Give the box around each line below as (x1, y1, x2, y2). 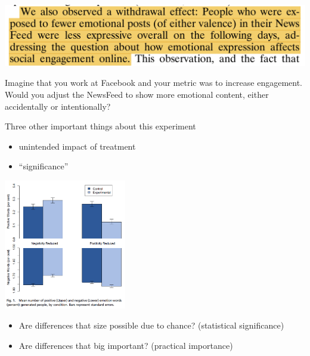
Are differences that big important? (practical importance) (18, 339, 233, 351)
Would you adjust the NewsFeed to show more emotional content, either (5, 88, 269, 101)
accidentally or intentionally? (5, 100, 111, 112)
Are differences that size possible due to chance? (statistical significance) (18, 319, 284, 332)
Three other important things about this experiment (5, 120, 196, 132)
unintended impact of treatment (18, 140, 136, 152)
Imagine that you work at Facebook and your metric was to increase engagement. (5, 76, 303, 89)
